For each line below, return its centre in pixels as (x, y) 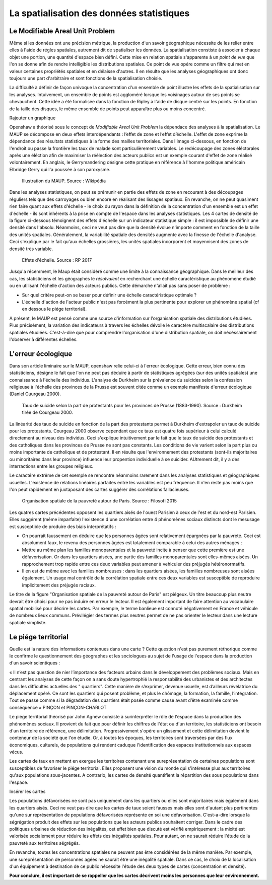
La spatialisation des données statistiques (99, 13)
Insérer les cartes (27, 792)
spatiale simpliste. (28, 622)
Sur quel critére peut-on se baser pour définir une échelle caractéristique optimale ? (109, 295)
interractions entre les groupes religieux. (51, 466)
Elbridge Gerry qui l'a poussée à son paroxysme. (60, 169)
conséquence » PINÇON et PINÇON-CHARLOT (58, 707)
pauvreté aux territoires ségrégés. (45, 843)
